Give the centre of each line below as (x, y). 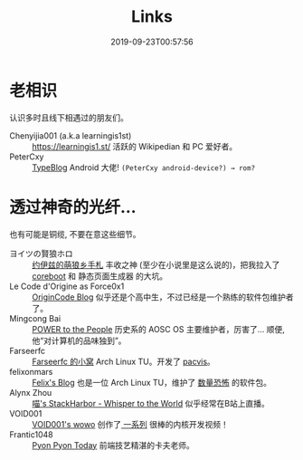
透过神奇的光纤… (73, 207)
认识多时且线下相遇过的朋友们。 (69, 117)
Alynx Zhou (31, 392)
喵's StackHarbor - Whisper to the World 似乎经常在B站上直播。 (151, 403)
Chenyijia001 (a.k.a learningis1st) (71, 135)
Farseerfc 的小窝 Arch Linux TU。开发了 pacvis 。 (123, 361)
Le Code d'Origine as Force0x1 (67, 286)
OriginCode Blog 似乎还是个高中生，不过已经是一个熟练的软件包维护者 (163, 297)
